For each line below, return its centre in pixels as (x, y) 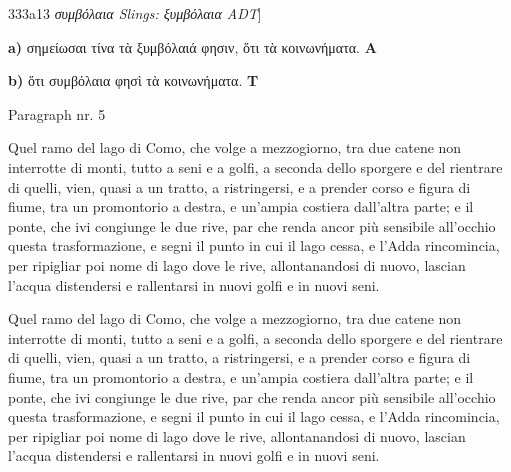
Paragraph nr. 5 (57, 113)
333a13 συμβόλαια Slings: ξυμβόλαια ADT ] (135, 13)
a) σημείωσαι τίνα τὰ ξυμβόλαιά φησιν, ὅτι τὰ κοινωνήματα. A (192, 46)
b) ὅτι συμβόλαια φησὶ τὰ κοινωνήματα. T (133, 80)
